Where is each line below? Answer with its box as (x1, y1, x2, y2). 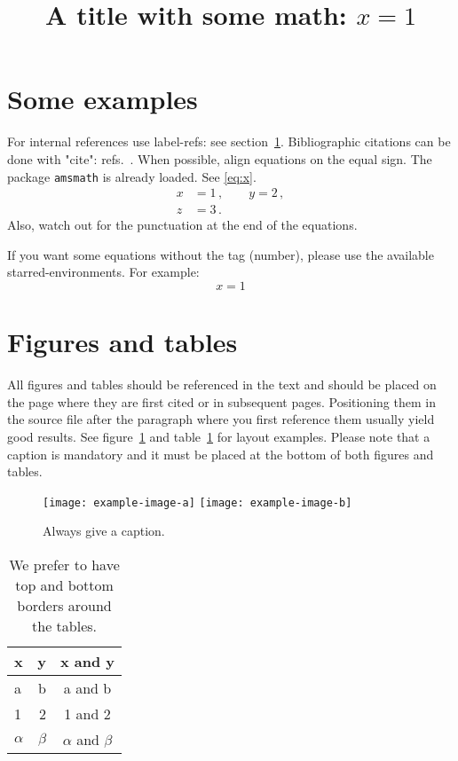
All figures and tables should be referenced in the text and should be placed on (7, 375, 437, 394)
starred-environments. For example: (7, 263, 200, 281)
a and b (63, 677, 112, 698)
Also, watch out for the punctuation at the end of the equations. (7, 216, 358, 234)
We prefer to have (9, 553, 120, 575)
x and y (59, 650, 115, 671)
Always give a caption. (43, 522, 165, 540)
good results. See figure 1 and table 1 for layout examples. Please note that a (7, 427, 430, 445)
